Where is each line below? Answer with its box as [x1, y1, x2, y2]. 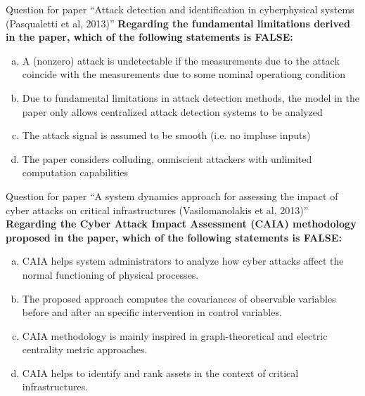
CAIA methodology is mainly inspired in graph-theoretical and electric [22, 328, 328, 343]
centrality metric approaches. [22, 342, 148, 357]
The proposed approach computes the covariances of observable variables [22, 291, 336, 305]
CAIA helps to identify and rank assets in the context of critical [22, 365, 299, 380]
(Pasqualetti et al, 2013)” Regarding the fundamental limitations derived [6, 15, 350, 30]
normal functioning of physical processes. [22, 267, 199, 282]
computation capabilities [22, 165, 129, 180]
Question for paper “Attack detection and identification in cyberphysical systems [6, 2, 354, 16]
